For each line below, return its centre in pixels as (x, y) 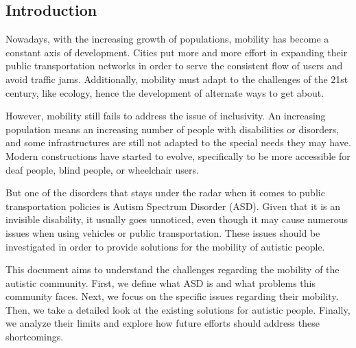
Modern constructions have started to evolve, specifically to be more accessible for (178, 155)
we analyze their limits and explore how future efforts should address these (163, 323)
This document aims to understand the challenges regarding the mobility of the (173, 269)
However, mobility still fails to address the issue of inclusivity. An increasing (166, 116)
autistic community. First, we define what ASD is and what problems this (161, 282)
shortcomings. (35, 337)
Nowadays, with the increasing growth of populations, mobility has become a (167, 39)
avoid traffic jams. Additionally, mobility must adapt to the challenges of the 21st (177, 79)
